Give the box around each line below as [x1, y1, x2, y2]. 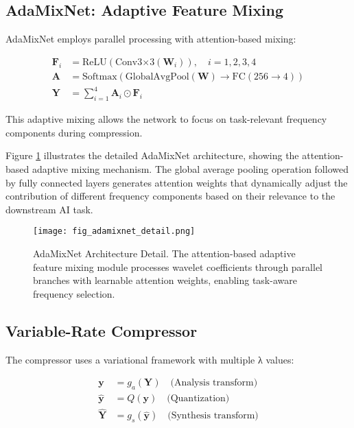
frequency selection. [33, 286, 115, 300]
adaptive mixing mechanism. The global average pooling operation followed [32, 161, 349, 176]
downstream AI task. [5, 202, 93, 216]
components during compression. [5, 125, 143, 139]
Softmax [82, 71, 117, 82]
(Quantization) [167, 394, 230, 404]
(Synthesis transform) [167, 411, 259, 421]
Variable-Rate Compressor [5, 320, 198, 341]
